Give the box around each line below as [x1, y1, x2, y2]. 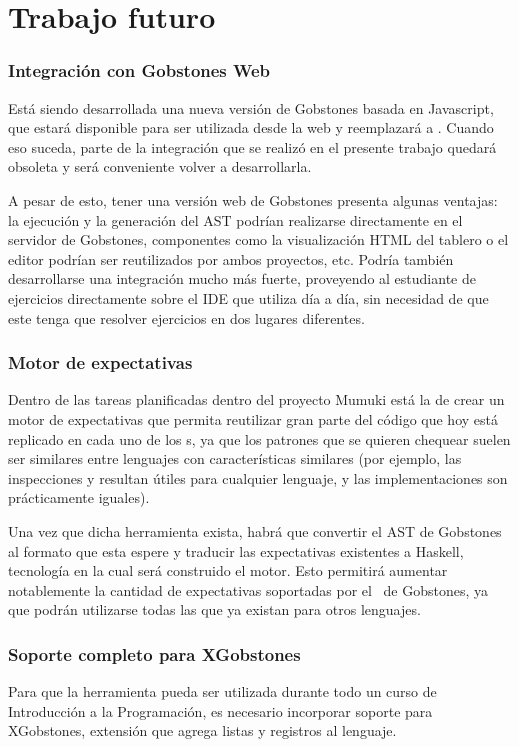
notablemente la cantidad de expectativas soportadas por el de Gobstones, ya [8, 579, 489, 600]
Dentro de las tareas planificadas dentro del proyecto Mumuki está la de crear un [8, 389, 505, 410]
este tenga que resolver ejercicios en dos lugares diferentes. [8, 307, 365, 328]
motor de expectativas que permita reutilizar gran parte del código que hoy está [8, 408, 498, 429]
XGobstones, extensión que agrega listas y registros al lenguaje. [8, 720, 397, 741]
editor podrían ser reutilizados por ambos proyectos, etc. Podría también [8, 248, 454, 269]
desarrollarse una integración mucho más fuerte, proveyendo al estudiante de [8, 268, 476, 289]
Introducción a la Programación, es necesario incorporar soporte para [8, 700, 433, 721]
